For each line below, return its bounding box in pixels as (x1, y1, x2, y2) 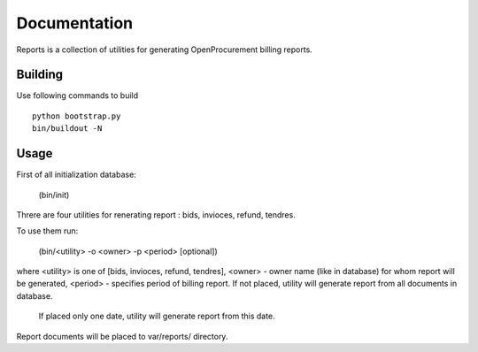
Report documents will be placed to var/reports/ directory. (16, 331, 228, 341)
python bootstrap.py (32, 111, 121, 121)
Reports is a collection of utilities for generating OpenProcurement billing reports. (16, 44, 313, 55)
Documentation (16, 13, 134, 33)
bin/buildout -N (32, 124, 103, 134)
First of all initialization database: (16, 169, 136, 180)
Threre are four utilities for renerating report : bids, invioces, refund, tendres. (16, 209, 296, 220)
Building (16, 67, 64, 82)
